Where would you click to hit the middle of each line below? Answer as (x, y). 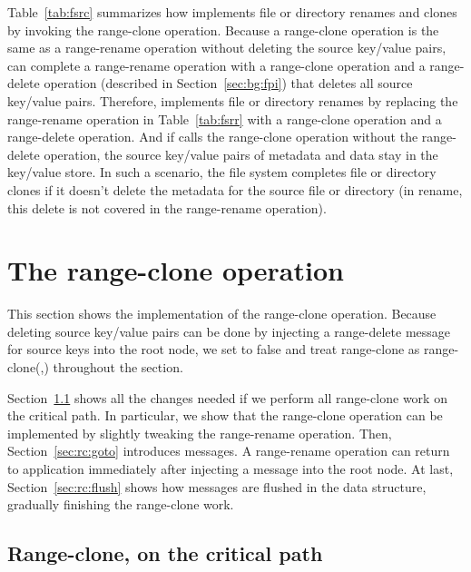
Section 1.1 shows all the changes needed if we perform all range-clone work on (227, 397)
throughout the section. (118, 367)
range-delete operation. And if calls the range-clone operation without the (213, 137)
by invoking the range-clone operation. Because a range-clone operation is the (223, 30)
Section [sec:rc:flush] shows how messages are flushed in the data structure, (217, 486)
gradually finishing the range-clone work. (121, 504)
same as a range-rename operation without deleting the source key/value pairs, (227, 48)
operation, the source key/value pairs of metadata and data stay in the (241, 154)
